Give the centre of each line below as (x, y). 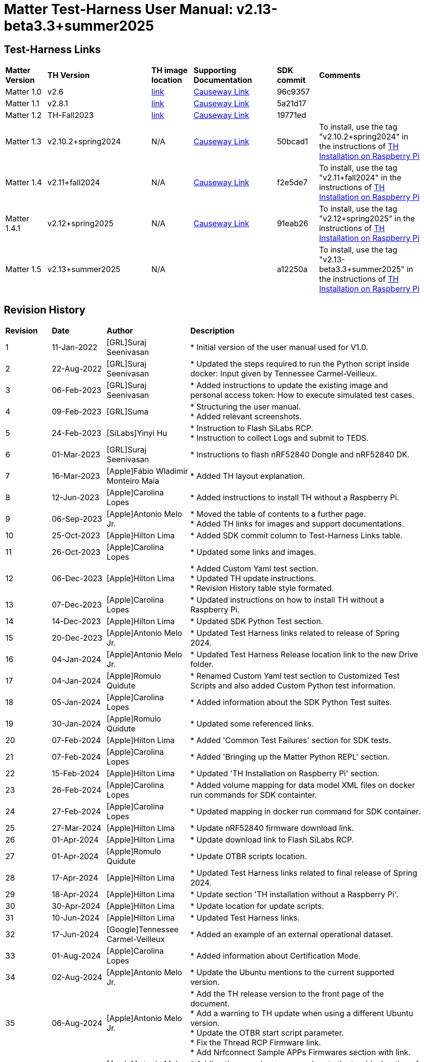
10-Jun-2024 (76, 918)
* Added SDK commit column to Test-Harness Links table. (296, 536)
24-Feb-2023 (76, 433)
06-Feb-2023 (77, 390)
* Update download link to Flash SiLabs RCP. (272, 840)
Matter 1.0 (24, 92)
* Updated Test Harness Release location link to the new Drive (304, 655)
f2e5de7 (292, 183)
